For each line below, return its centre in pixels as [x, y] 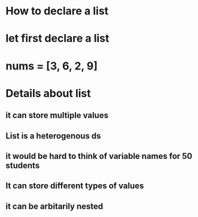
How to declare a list [57, 11]
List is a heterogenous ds [53, 136]
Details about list [48, 93]
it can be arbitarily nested [54, 206]
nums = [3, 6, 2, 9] [52, 66]
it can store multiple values [57, 115]
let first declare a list [57, 39]
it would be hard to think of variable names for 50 [99, 156]
